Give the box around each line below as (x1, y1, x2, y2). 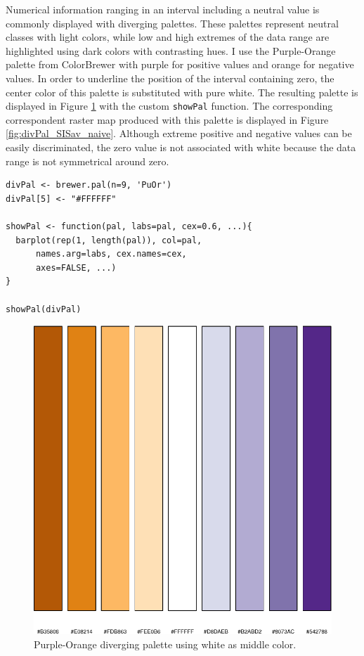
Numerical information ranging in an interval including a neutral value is (6, 2, 320, 16)
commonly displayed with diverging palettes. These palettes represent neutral (6, 15, 339, 30)
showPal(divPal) (6, 304, 82, 314)
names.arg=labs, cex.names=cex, (35, 249, 187, 259)
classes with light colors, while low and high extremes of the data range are (6, 30, 330, 44)
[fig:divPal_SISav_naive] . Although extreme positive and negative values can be (6, 126, 352, 141)
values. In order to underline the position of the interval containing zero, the (6, 70, 334, 85)
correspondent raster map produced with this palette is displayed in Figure (6, 112, 329, 127)
